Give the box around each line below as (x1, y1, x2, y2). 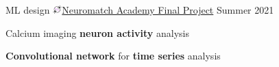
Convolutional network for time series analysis (5, 49, 221, 63)
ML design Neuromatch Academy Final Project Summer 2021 (5, 3, 274, 16)
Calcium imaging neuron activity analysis (5, 25, 190, 40)
